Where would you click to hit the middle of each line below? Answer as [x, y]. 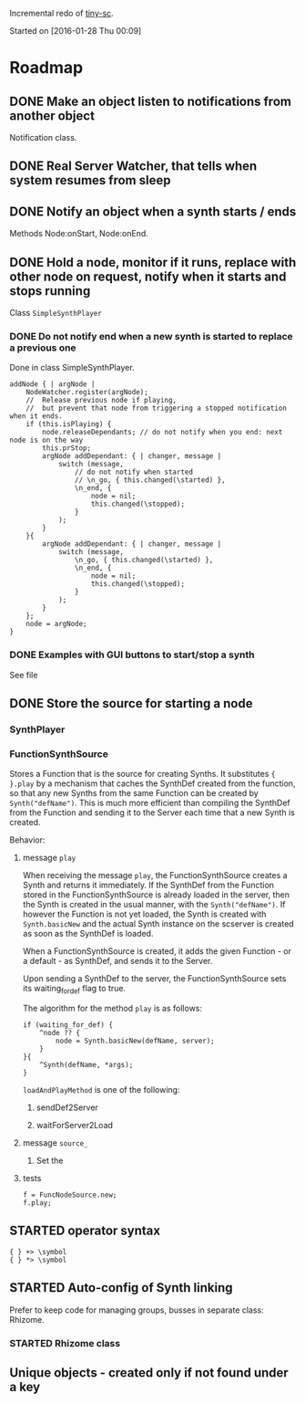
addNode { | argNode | [52, 384]
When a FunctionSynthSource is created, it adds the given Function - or [157, 951]
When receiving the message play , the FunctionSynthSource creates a [155, 875]
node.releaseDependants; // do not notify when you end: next [163, 433]
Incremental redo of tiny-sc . [61, 13]
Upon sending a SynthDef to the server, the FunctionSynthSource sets [154, 979]
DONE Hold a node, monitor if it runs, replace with [153, 262]
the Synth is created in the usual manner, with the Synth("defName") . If [154, 905]
